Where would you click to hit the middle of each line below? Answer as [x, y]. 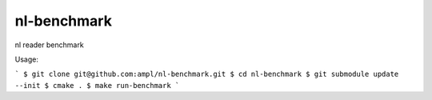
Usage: [27, 59]
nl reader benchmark [49, 45]
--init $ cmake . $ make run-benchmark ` [97, 85]
